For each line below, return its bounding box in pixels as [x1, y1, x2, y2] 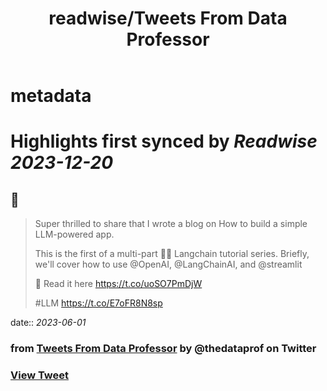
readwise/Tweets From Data [48, 7, 288, 30]
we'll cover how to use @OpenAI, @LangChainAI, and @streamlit [34, 258, 303, 271]
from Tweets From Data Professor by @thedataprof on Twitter [10, 342, 317, 356]
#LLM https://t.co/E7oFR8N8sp [34, 297, 163, 309]
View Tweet [10, 368, 70, 382]
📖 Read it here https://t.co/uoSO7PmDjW [34, 278, 203, 290]
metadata [10, 85, 92, 107]
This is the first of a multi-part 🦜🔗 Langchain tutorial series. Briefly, [34, 248, 310, 260]
